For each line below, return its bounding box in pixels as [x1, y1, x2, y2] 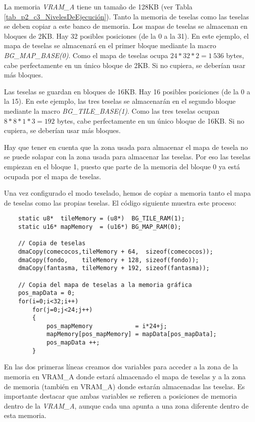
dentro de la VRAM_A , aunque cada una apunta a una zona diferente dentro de [4, 400, 249, 411]
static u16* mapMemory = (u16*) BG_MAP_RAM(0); [18, 223, 181, 230]
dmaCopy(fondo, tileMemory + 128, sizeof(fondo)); [18, 256, 199, 264]
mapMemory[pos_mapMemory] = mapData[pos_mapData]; [46, 331, 217, 338]
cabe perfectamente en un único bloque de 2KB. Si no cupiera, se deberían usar [4, 60, 246, 70]
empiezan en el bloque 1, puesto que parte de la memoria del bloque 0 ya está [4, 161, 240, 171]
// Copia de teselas [18, 240, 86, 247]
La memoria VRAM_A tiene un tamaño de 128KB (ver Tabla [4, 1, 193, 11]
